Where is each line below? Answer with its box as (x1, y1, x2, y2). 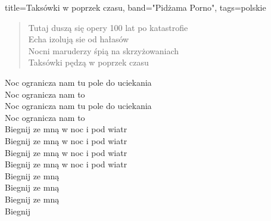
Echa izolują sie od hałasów (28, 33, 129, 45)
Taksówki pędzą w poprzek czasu (28, 56, 149, 69)
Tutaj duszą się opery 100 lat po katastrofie (28, 21, 188, 33)
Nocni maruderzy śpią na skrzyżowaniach (28, 44, 179, 57)
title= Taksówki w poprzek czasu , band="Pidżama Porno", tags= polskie (5, 1, 266, 13)
